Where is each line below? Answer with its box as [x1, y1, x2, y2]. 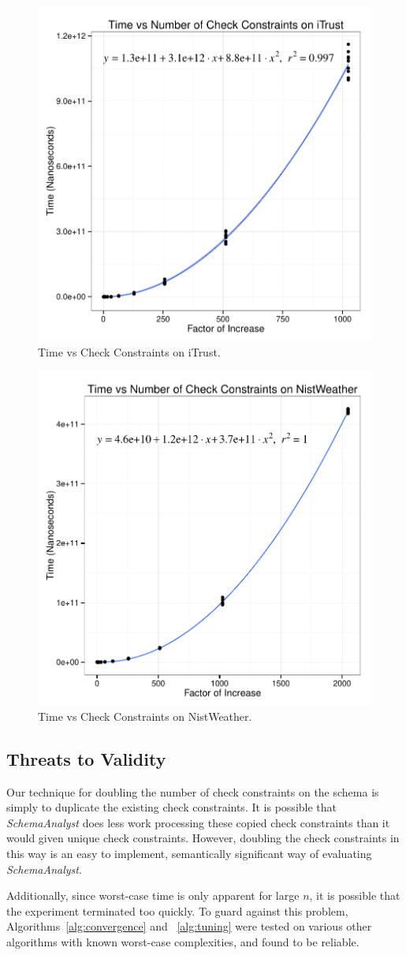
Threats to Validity [6, 746, 166, 770]
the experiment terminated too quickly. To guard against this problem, [6, 902, 348, 919]
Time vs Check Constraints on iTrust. [38, 343, 221, 360]
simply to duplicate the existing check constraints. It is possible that [6, 799, 337, 815]
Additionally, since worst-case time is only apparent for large [6, 887, 300, 904]
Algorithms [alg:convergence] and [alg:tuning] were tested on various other [6, 918, 372, 934]
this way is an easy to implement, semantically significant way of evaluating [6, 845, 372, 861]
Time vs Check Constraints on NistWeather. [38, 707, 252, 724]
